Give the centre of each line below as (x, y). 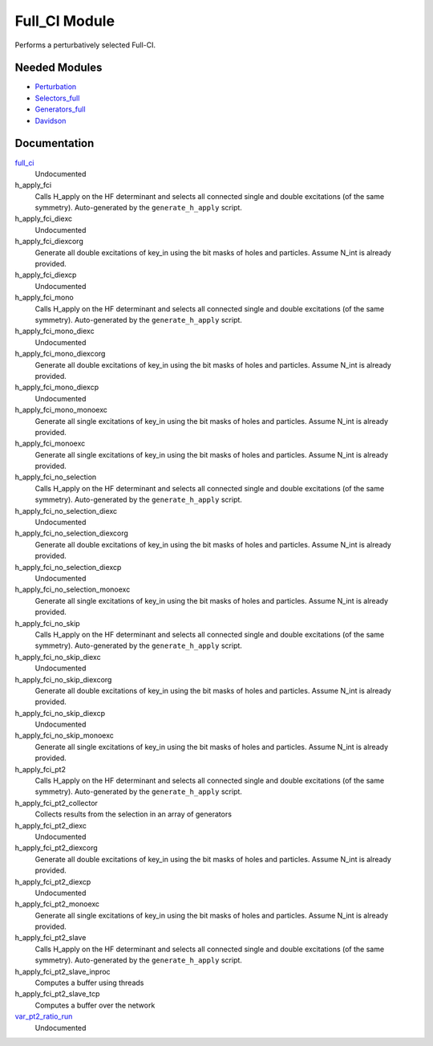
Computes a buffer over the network (95, 1005)
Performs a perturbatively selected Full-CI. (85, 45)
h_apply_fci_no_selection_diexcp (68, 567)
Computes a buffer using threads (89, 983)
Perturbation (56, 87)
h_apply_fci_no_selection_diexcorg (71, 533)
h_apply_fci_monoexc (50, 444)
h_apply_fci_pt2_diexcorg (56, 848)
